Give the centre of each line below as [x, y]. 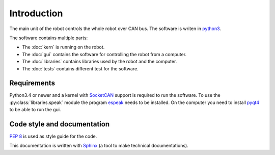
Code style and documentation [60, 124]
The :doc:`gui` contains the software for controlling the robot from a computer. [104, 54]
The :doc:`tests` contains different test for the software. [80, 68]
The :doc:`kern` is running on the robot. [63, 47]
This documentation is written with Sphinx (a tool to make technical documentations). [99, 146]
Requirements [32, 83]
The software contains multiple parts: [49, 38]
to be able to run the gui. [35, 110]
